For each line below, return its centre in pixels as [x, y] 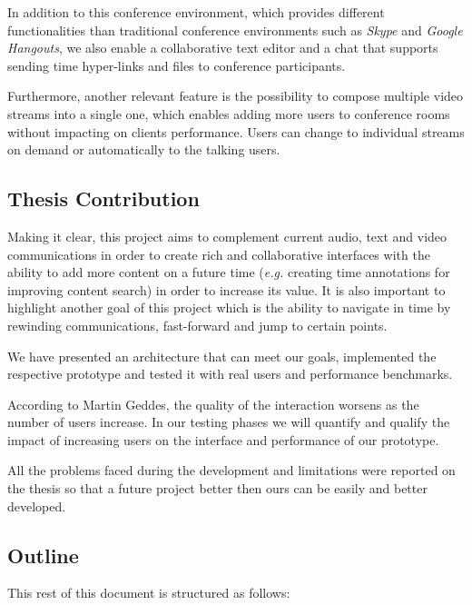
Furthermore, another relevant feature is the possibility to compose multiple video [236, 96]
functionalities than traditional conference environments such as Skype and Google [235, 30]
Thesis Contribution [103, 198]
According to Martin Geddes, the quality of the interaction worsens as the [213, 404]
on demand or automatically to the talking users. [144, 149]
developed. [37, 506]
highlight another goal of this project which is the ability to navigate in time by [229, 307]
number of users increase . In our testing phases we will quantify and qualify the [229, 422]
